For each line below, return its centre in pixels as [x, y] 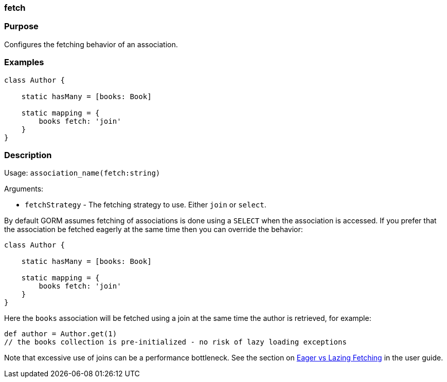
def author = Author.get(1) [61, 334]
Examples [24, 62]
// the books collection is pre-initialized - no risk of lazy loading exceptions [175, 342]
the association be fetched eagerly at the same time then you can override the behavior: [154, 230]
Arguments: [24, 189]
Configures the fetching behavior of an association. [91, 44]
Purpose [21, 26]
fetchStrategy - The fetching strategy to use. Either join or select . [146, 205]
